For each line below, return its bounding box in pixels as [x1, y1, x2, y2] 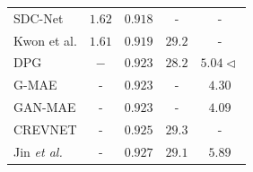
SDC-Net [13, 8, 64, 27]
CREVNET [13, 119, 77, 138]
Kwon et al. [13, 30, 77, 49]
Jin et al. [13, 142, 63, 160]
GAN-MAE [13, 98, 76, 116]
